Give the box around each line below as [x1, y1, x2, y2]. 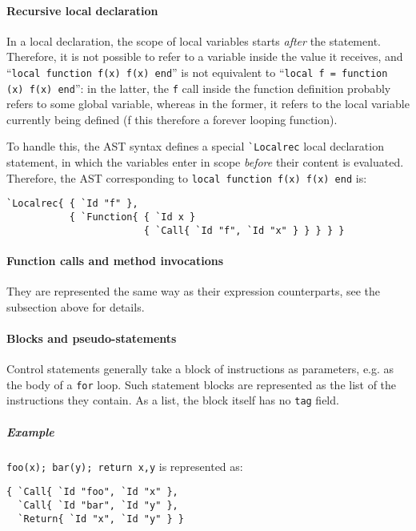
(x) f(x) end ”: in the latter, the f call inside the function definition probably [6, 79, 391, 96]
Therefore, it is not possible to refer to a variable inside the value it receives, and [6, 48, 403, 65]
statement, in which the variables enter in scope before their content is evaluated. [6, 154, 404, 171]
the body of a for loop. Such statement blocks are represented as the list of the [6, 376, 397, 392]
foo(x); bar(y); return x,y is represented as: [6, 457, 243, 474]
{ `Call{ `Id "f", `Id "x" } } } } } [143, 224, 345, 236]
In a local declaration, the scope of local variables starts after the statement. [6, 32, 381, 49]
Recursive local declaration [6, 2, 158, 18]
